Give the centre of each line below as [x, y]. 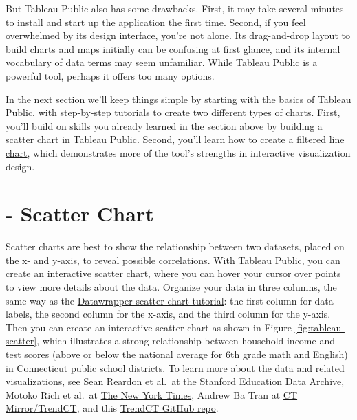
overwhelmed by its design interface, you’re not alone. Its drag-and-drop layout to [178, 35]
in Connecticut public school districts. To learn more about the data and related [175, 367]
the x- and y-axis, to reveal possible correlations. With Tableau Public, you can [173, 259]
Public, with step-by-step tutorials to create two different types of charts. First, [173, 112]
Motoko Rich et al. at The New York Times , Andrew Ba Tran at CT [152, 394]
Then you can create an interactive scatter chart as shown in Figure [149, 327]
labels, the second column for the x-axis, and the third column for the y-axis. [168, 314]
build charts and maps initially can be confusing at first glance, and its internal [173, 48]
